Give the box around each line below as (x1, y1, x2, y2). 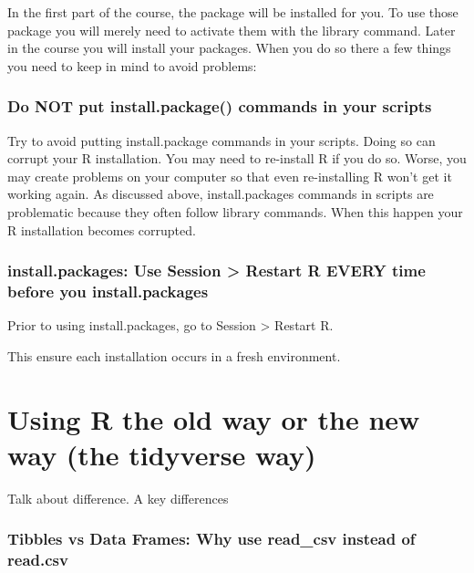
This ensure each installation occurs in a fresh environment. (7, 346, 341, 365)
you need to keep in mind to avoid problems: (7, 56, 257, 75)
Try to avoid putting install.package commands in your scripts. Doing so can (7, 130, 436, 150)
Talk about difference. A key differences (7, 488, 229, 507)
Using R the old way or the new (7, 400, 420, 437)
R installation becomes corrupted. (7, 220, 196, 239)
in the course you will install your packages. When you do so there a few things (7, 38, 451, 57)
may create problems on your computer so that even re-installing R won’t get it (7, 166, 452, 185)
